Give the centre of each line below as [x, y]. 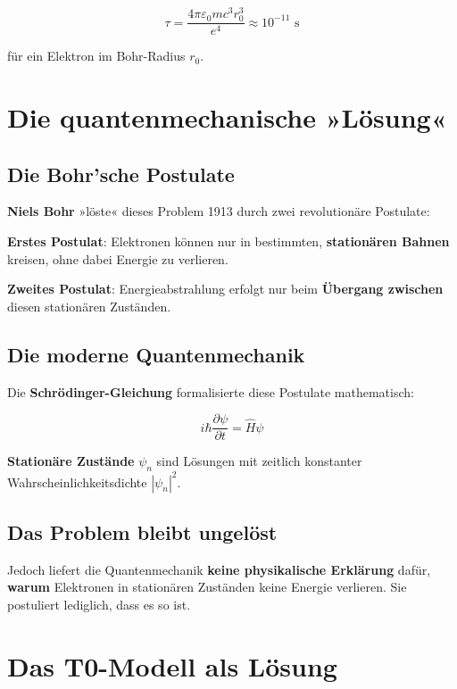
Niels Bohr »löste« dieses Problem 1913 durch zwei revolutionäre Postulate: [219, 211]
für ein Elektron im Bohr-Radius [96, 56]
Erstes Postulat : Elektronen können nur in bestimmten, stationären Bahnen [228, 241]
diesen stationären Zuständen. [89, 306]
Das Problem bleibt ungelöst [142, 531]
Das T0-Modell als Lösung [172, 665]
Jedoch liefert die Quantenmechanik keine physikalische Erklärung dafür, [219, 569]
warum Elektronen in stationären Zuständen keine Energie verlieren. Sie [207, 587]
